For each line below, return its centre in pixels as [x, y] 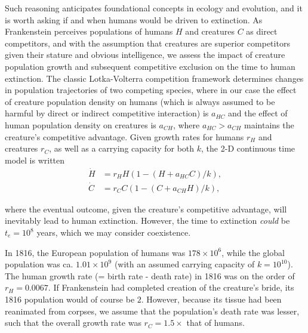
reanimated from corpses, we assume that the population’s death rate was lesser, [152, 311]
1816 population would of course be [70, 299]
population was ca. [39, 264]
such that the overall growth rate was [73, 323]
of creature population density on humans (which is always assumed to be [140, 101]
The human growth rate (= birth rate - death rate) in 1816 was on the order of [150, 275]
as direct [262, 31]
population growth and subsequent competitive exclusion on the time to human [150, 66]
